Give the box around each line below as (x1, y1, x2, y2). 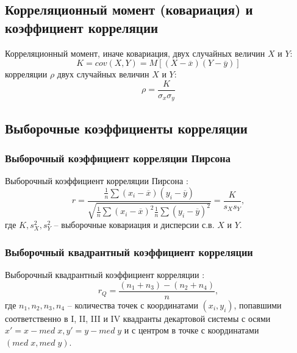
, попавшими (234, 298, 282, 311)
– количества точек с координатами (67, 298, 198, 311)
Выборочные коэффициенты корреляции (5, 118, 248, 137)
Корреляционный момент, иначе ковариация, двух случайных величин (5, 46, 265, 59)
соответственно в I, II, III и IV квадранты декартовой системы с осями (5, 312, 271, 324)
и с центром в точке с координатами (124, 324, 259, 337)
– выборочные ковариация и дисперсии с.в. (54, 218, 215, 231)
